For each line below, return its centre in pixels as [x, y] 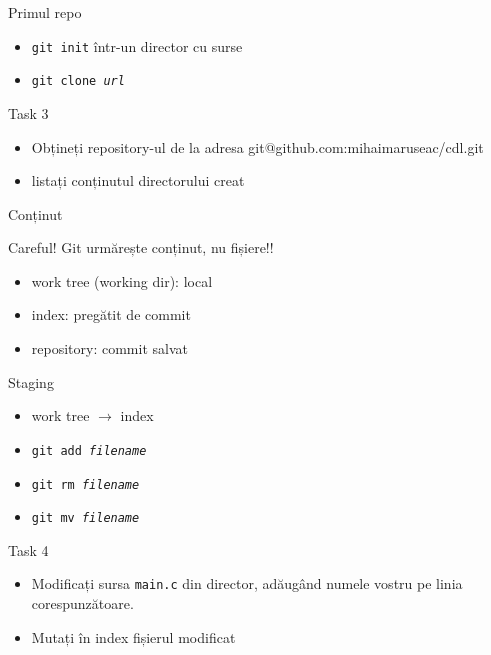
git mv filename [85, 518]
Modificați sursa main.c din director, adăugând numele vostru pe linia [247, 583]
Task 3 [28, 112]
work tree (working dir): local [122, 280]
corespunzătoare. [82, 603]
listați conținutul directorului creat [138, 180]
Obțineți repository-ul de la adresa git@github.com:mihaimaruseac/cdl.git [257, 146]
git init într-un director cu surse [137, 45]
